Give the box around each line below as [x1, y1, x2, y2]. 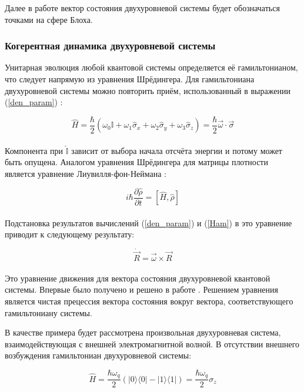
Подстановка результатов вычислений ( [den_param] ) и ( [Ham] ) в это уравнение [5, 216, 292, 229]
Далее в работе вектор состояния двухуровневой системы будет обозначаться [5, 2, 280, 14]
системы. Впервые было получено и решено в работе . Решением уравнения [5, 283, 278, 296]
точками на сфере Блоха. [5, 13, 93, 25]
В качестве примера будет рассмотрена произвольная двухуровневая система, [5, 326, 281, 339]
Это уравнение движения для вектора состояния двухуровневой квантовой [5, 272, 270, 284]
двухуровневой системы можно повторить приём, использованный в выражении [5, 84, 290, 96]
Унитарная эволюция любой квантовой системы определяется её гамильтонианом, [5, 61, 298, 73]
